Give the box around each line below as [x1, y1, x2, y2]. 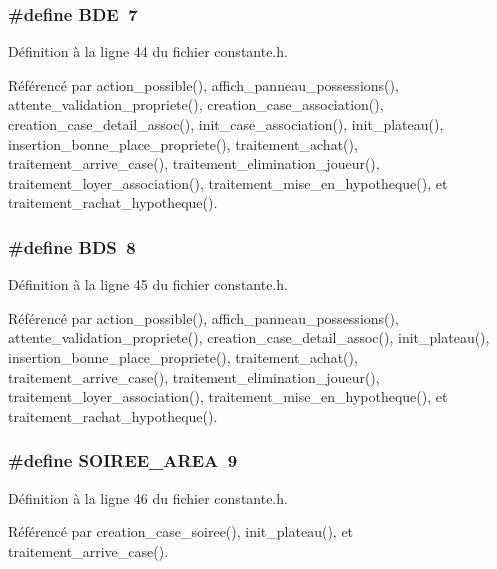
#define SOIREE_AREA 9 [8, 448, 238, 473]
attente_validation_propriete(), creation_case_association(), [8, 94, 384, 115]
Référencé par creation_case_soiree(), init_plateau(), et [8, 521, 354, 542]
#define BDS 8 [8, 234, 136, 259]
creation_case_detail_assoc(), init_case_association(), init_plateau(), [8, 114, 444, 134]
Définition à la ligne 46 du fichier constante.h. [8, 487, 288, 508]
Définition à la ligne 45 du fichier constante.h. [8, 274, 288, 295]
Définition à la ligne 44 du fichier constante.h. [8, 41, 288, 62]
